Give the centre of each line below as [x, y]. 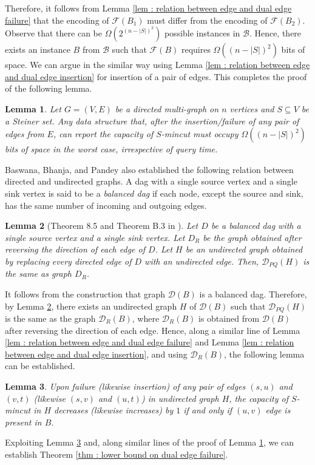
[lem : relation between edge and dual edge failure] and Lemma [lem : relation [150, 342]
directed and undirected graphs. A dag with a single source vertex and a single [151, 181]
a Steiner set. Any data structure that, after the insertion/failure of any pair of [152, 120]
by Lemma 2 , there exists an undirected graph [91, 306]
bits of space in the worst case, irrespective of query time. [111, 149]
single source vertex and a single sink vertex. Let [95, 237]
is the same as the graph [50, 318]
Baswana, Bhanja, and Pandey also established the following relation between [149, 169]
